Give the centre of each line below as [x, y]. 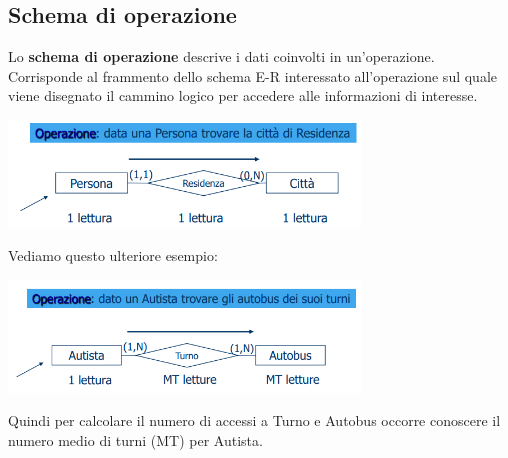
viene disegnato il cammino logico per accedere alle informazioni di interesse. [243, 95]
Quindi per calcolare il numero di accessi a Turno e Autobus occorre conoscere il [254, 420]
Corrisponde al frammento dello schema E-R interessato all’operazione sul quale [253, 75]
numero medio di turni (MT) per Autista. [135, 439]
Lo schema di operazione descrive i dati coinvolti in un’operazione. [221, 56]
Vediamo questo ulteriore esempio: [113, 255]
